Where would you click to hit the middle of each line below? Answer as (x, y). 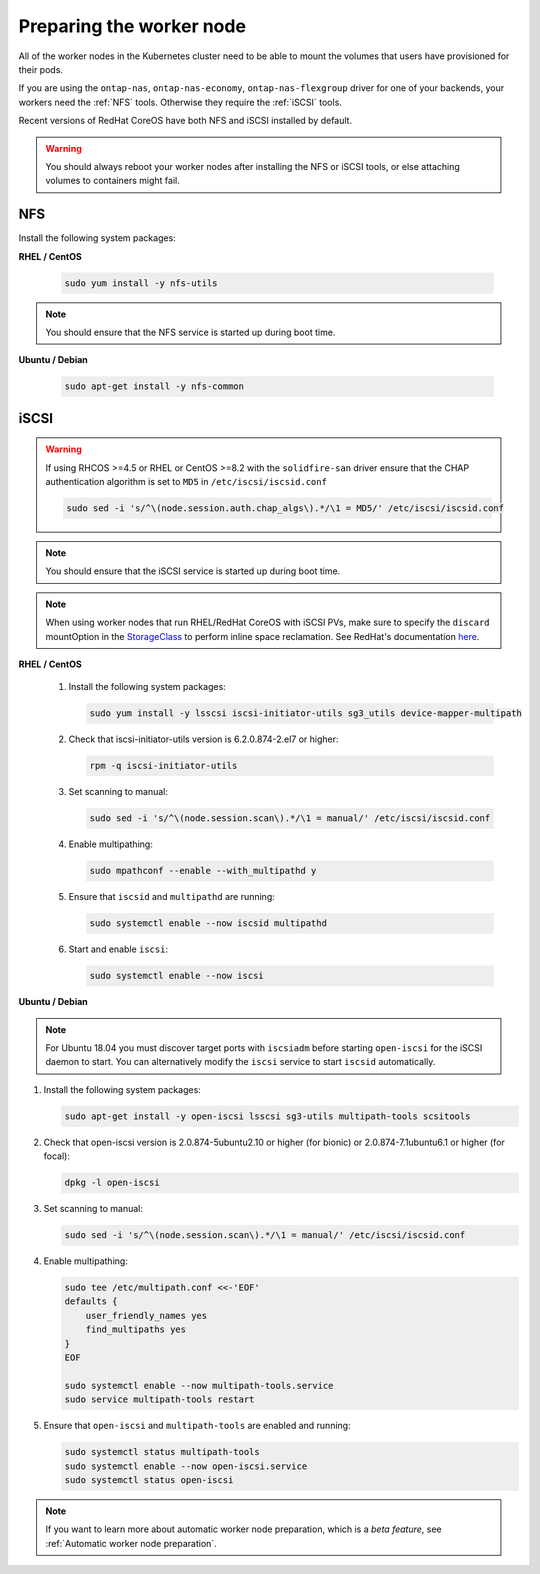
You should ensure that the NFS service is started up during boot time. (190, 332)
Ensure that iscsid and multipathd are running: (171, 897)
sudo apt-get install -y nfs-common (154, 386)
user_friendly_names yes (146, 1315)
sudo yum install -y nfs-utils (141, 283)
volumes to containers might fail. (112, 181)
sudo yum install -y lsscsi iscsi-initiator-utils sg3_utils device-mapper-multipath (305, 713)
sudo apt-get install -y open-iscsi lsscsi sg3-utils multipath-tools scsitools (267, 1116)
